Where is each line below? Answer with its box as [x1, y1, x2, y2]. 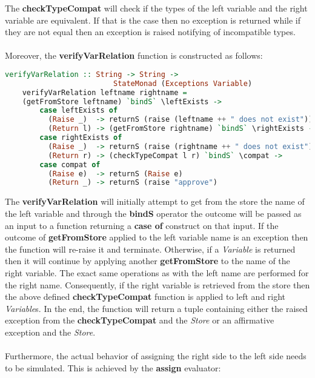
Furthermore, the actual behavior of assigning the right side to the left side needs [5, 350, 307, 362]
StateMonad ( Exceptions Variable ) [113, 79, 253, 88]
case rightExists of [39, 133, 122, 142]
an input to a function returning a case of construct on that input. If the [5, 219, 279, 231]
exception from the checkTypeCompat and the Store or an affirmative [5, 314, 274, 327]
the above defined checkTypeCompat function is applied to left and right [5, 290, 286, 303]
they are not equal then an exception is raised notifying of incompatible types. [5, 25, 296, 38]
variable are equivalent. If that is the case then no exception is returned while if [5, 13, 301, 26]
